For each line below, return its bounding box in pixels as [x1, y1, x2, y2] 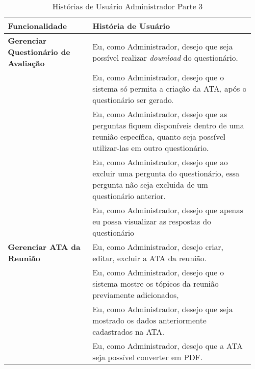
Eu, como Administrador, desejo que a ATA [92, 340, 243, 351]
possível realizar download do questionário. [92, 51, 238, 63]
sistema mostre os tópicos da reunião [92, 278, 219, 289]
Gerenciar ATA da [8, 241, 80, 252]
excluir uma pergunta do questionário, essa [92, 168, 240, 179]
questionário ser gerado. [92, 94, 174, 105]
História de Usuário [92, 20, 170, 31]
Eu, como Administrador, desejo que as [92, 108, 227, 120]
